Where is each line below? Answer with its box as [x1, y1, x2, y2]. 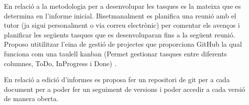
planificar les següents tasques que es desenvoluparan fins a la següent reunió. [4, 29, 235, 39]
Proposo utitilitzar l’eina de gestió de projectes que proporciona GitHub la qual [4, 39, 242, 49]
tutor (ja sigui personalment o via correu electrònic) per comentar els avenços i [4, 20, 240, 30]
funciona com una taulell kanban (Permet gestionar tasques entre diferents [4, 48, 227, 58]
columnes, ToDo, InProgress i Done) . [4, 58, 117, 68]
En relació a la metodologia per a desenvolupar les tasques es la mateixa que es [4, 1, 241, 11]
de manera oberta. [4, 93, 59, 104]
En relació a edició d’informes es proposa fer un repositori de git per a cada [4, 74, 230, 85]
